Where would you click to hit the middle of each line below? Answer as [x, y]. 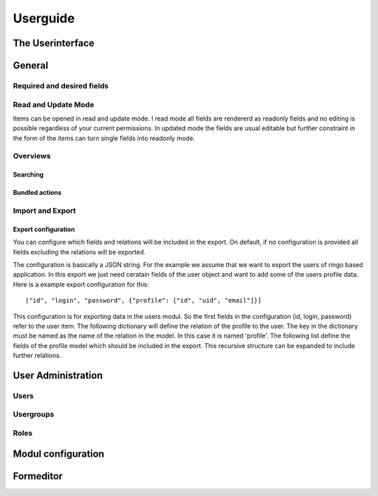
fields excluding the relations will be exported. [79, 252]
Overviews [32, 156]
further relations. [37, 356]
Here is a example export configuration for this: [81, 284]
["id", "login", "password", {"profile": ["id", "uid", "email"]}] [143, 301]
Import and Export [44, 211]
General [31, 66]
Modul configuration [59, 454]
